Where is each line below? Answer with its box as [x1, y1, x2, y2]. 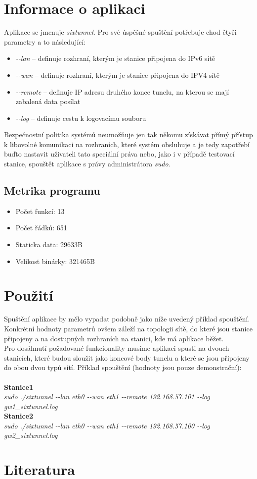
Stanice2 [4, 411, 34, 421]
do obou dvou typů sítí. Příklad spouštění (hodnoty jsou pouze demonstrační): [4, 362, 242, 373]
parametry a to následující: [4, 36, 86, 47]
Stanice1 [4, 381, 34, 392]
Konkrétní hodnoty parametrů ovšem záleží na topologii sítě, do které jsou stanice [4, 323, 253, 333]
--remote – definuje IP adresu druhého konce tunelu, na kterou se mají [15, 86, 229, 97]
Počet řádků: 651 [15, 222, 67, 233]
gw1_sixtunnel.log [4, 401, 58, 411]
